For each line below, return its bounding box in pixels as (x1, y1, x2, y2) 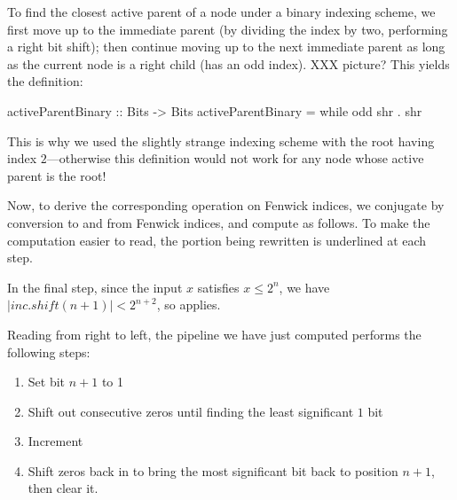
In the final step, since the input (7, 277, 183, 296)
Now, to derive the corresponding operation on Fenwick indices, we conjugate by (7, 196, 445, 215)
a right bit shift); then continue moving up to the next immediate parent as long (7, 37, 445, 56)
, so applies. (156, 295, 221, 314)
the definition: (7, 72, 83, 90)
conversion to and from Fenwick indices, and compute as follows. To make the (7, 213, 430, 231)
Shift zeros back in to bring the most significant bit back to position (28, 461, 398, 480)
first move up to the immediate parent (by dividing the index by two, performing (7, 20, 448, 38)
